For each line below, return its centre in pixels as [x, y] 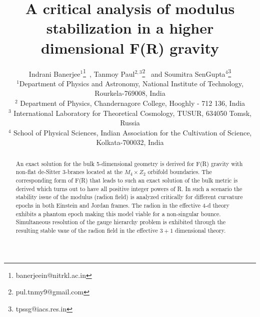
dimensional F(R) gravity [130, 47]
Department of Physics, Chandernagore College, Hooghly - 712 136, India [133, 103]
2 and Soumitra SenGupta [184, 73]
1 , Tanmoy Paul [109, 73]
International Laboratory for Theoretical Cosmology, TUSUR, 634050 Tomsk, [132, 113]
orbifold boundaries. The [180, 172]
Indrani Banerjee [54, 73]
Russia [130, 123]
